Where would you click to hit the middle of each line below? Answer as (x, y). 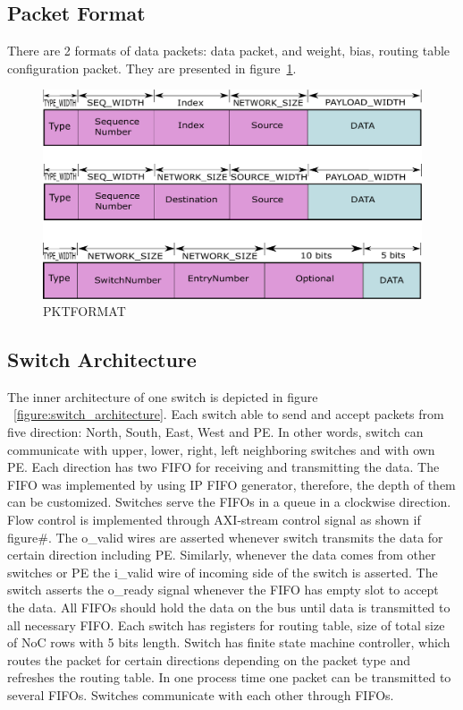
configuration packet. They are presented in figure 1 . (152, 68)
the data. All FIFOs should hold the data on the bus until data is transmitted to (229, 607)
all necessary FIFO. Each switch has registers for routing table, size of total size (226, 624)
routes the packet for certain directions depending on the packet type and (209, 659)
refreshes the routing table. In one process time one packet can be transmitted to (229, 677)
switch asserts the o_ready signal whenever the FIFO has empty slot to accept (223, 590)
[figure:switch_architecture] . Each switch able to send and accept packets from (229, 414)
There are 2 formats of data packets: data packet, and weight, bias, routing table (229, 51)
